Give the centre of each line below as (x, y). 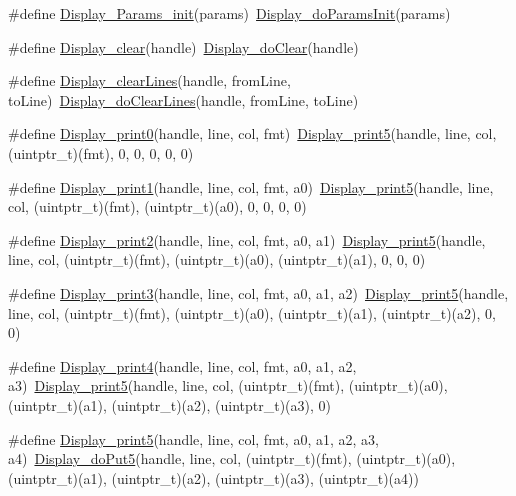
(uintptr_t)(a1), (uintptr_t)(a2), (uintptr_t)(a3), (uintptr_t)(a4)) (213, 477)
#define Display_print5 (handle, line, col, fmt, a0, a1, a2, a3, (193, 438)
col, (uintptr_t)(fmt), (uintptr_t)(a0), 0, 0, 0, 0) (157, 206)
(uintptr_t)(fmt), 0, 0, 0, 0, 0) (101, 152)
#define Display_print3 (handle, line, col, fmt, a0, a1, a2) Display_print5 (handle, (258, 292)
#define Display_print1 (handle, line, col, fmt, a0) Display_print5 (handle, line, (251, 186)
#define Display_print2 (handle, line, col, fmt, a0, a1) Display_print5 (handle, (247, 239)
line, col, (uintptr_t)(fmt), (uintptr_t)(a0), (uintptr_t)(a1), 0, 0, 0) (217, 259)
